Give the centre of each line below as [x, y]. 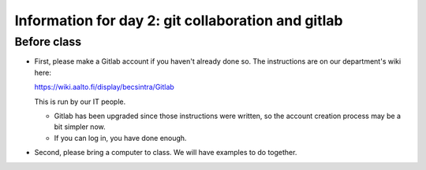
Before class [48, 42]
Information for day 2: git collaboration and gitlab [179, 20]
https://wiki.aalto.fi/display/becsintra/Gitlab [105, 87]
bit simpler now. [80, 127]
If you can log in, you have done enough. [120, 138]
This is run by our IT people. [80, 102]
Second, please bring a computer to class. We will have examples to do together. [166, 153]
